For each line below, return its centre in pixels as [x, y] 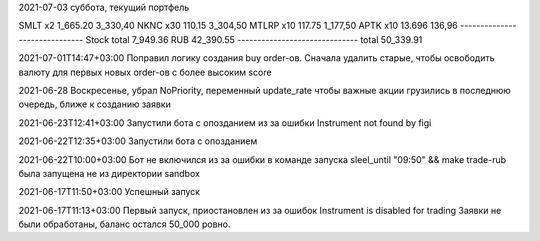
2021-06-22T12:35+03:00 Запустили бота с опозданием [138, 141]
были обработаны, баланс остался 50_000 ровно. [124, 224]
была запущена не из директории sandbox [109, 173]
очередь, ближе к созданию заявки [95, 104]
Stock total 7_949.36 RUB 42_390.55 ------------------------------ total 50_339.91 [254, 39]
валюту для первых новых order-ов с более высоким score [145, 72]
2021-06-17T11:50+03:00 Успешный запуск [109, 192]
